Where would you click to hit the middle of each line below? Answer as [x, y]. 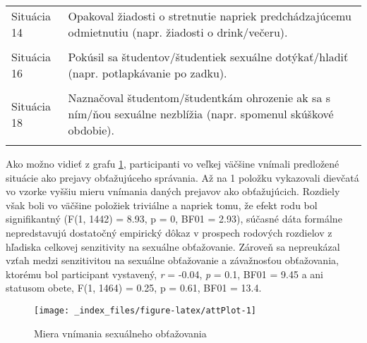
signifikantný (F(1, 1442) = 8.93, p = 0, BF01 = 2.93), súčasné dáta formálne [174, 219]
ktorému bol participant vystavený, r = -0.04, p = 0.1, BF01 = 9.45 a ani [164, 274]
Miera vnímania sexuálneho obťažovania [120, 333]
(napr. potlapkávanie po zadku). [148, 73]
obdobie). [91, 130]
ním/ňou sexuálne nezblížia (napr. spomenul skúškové [201, 114]
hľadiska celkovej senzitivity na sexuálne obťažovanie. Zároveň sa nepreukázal [173, 246]
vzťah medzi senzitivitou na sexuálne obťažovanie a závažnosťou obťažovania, [172, 260]
